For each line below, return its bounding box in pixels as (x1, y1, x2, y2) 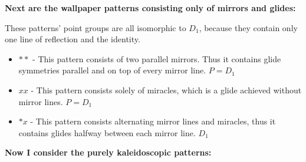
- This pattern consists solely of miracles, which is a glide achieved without (31, 83, 302, 96)
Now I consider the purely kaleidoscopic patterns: (5, 146, 212, 158)
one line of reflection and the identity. (5, 33, 140, 45)
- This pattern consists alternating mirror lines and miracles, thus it (30, 115, 276, 127)
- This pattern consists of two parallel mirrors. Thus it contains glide (32, 52, 281, 65)
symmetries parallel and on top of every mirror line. (18, 64, 206, 76)
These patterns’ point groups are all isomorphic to (5, 21, 186, 33)
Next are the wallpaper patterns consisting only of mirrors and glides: (5, 2, 296, 14)
